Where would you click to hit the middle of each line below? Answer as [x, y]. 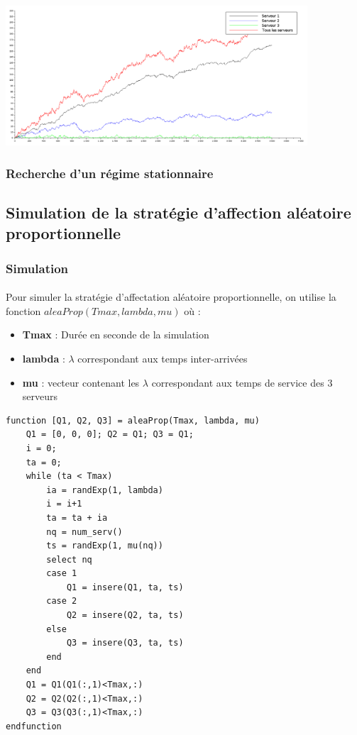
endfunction [34, 726]
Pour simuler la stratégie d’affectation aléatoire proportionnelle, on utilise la [171, 297]
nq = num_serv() [84, 532]
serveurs [40, 396]
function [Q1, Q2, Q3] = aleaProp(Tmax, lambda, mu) [133, 420]
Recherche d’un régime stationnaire [110, 173]
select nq [69, 559]
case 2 [62, 601]
